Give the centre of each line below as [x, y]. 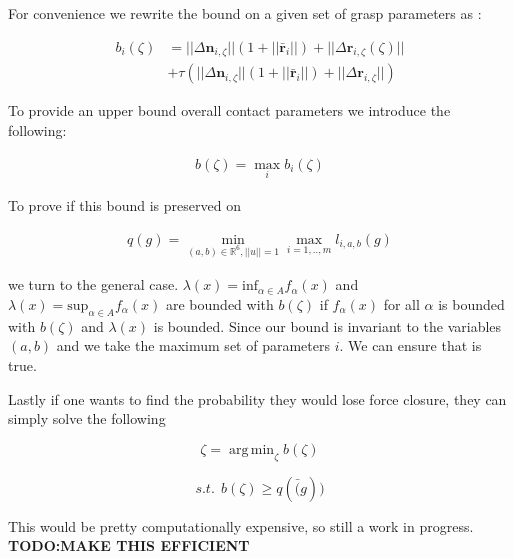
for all [401, 303]
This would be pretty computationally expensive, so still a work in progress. [241, 525]
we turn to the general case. [93, 284]
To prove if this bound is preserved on [124, 204]
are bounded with [219, 303]
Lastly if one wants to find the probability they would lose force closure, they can [257, 398]
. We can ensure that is [410, 345]
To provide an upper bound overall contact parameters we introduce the [229, 110]
